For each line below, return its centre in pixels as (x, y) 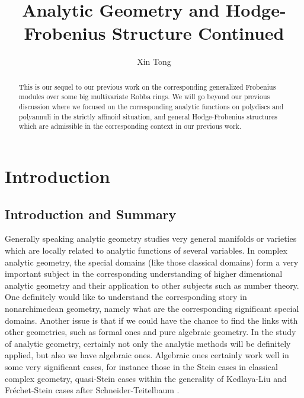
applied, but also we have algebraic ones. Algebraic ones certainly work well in (147, 355)
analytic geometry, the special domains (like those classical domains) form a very (152, 262)
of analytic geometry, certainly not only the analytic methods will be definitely (148, 343)
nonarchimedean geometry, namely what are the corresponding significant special (152, 308)
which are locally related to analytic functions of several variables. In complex (146, 250)
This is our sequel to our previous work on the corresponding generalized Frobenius (147, 86)
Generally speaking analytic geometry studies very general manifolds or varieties (151, 239)
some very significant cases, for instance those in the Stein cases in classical (141, 366)
